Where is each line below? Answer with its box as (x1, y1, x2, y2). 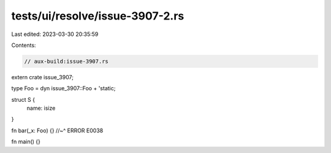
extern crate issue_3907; (11, 73, 74, 80)
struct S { (11, 96, 35, 103)
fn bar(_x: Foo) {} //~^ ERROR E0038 (11, 127, 104, 134)
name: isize (26, 104, 56, 112)
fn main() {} (11, 138, 41, 146)
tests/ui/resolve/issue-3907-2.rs (11, 9, 185, 23)
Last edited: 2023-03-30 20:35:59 (11, 30, 99, 38)
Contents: (11, 41, 36, 49)
